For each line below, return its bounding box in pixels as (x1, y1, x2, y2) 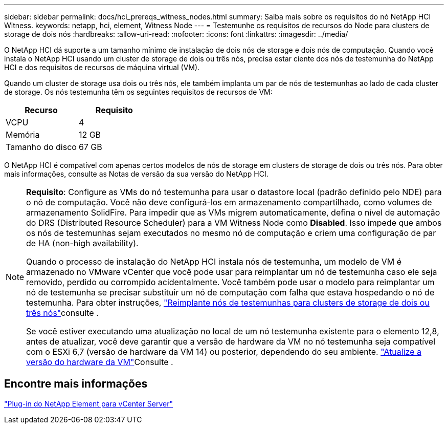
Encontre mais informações (4, 377, 148, 391)
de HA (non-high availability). (26, 238, 139, 248)
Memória (6, 130, 40, 140)
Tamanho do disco (6, 142, 77, 152)
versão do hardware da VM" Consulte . (26, 357, 173, 367)
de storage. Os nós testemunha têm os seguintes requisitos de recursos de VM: (4, 88, 273, 96)
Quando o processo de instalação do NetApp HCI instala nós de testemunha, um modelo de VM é (26, 256, 402, 267)
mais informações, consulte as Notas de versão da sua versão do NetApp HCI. (4, 169, 268, 178)
